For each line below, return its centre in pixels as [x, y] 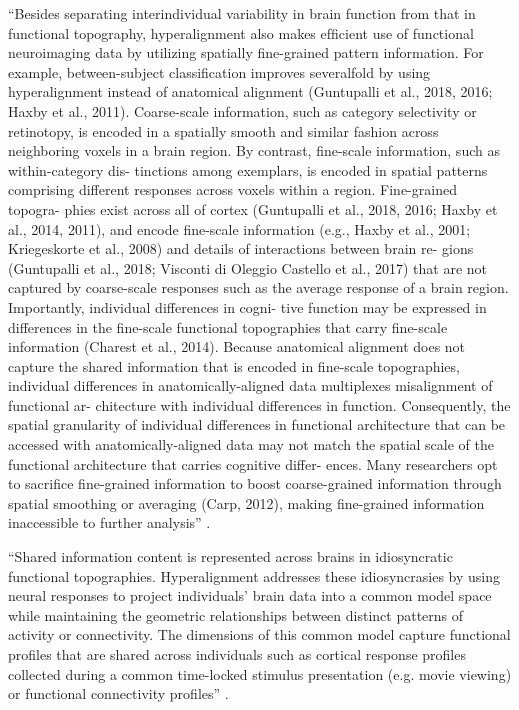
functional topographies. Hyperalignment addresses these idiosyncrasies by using [254, 575]
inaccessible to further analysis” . [109, 522]
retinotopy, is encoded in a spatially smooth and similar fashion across [223, 130]
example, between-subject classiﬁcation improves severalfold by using [219, 71]
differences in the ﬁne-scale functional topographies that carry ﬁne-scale [228, 326]
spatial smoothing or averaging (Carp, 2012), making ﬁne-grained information [246, 502]
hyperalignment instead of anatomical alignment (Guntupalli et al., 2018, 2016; [250, 91]
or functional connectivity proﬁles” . [118, 693]
